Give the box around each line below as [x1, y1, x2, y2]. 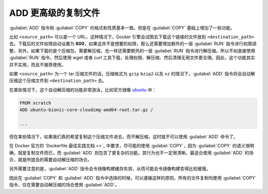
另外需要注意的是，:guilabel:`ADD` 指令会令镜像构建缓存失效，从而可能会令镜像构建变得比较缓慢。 [9, 166, 211, 172]
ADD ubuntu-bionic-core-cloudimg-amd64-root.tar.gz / [19, 107, 153, 113]
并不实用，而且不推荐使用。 [9, 62, 66, 67]
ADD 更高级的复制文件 [9, 7, 100, 18]
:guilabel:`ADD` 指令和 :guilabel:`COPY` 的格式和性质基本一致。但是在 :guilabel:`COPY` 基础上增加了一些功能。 [9, 25, 235, 31]
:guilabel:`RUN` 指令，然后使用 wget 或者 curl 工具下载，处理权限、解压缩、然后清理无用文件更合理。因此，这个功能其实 [9, 55, 256, 61]
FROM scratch [19, 100, 52, 106]
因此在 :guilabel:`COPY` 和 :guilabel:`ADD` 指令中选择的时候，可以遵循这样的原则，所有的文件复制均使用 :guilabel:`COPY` [9, 175, 257, 181]
